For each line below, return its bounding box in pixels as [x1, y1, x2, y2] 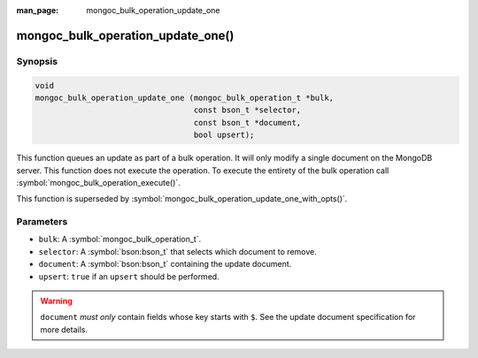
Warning [40, 295, 73, 306]
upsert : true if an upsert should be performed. [38, 270, 220, 282]
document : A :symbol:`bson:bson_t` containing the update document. [38, 259, 292, 270]
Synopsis [16, 55, 58, 67]
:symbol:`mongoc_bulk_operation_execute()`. [16, 177, 181, 187]
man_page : [16, 5, 59, 15]
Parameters [16, 216, 68, 228]
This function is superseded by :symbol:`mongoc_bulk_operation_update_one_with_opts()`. [16, 194, 348, 204]
